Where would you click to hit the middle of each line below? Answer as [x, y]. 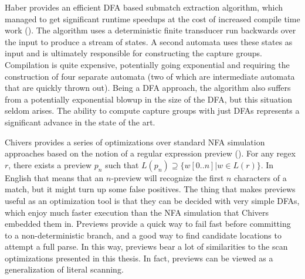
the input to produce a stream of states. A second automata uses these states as [149, 41]
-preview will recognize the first [167, 177]
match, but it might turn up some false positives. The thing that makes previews [150, 189]
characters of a [260, 177]
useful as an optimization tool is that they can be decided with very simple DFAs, [152, 200]
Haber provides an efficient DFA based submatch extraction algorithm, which [144, 7]
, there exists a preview [50, 164]
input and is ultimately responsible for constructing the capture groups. [133, 53]
